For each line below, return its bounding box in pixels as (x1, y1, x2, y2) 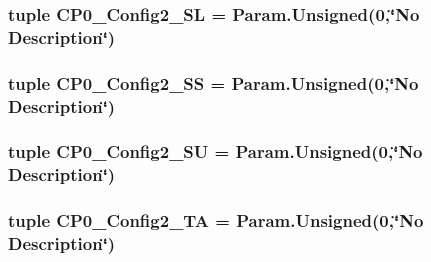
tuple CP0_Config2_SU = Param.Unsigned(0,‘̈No (8, 139, 423, 164)
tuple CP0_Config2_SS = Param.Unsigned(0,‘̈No (8, 70, 419, 95)
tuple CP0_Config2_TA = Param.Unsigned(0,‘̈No (8, 208, 424, 233)
